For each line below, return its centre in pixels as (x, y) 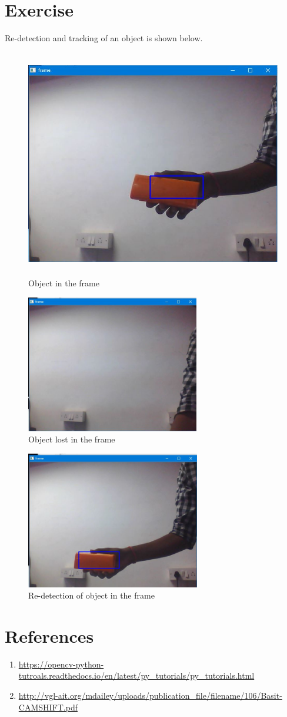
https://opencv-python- (61, 664)
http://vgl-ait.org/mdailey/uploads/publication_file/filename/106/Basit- (150, 695)
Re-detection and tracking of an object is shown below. (104, 38)
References (49, 635)
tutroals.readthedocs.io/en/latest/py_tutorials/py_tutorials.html (136, 675)
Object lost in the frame (72, 439)
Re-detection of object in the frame (91, 595)
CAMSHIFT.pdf (48, 707)
